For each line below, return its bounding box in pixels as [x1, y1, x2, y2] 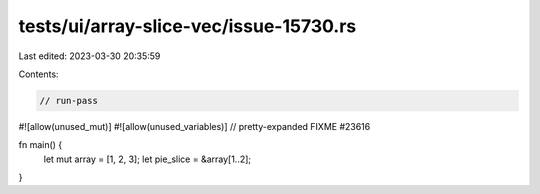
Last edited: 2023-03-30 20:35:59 [18, 50, 161, 62]
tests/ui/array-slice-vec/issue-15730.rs [18, 15, 357, 37]
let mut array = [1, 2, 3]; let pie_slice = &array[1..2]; [43, 153, 252, 165]
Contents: [18, 68, 59, 80]
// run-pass [39, 95, 99, 106]
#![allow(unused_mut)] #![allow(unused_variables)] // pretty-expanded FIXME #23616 [18, 120, 371, 132]
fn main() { [18, 139, 63, 151]
